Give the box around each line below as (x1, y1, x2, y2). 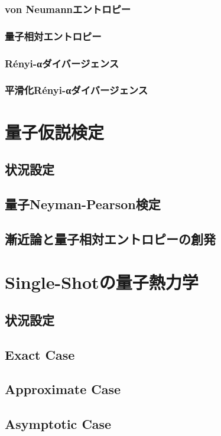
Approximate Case (5, 380, 121, 398)
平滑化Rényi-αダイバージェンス (5, 83, 148, 97)
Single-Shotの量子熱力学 (5, 270, 199, 294)
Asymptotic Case (5, 415, 112, 433)
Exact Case (5, 345, 75, 363)
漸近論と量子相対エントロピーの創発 (5, 229, 216, 248)
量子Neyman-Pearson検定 (5, 194, 161, 213)
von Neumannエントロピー (5, 1, 131, 16)
